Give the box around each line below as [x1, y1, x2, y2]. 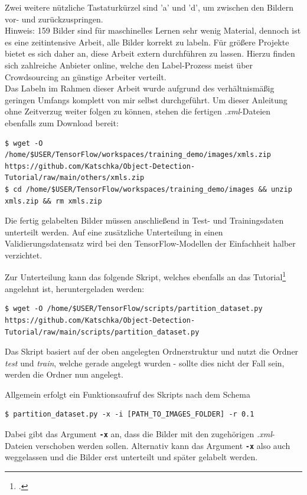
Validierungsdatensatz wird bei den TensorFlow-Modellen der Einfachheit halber [5, 237, 296, 250]
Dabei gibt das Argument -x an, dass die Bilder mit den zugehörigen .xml [5, 428, 272, 440]
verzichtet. [5, 248, 43, 261]
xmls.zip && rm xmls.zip [5, 196, 102, 205]
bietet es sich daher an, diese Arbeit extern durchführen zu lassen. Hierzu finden [5, 47, 295, 60]
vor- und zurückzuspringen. [5, 12, 103, 25]
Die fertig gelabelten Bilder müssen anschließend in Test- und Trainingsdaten [5, 214, 284, 227]
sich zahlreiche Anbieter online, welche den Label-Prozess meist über [5, 58, 253, 71]
